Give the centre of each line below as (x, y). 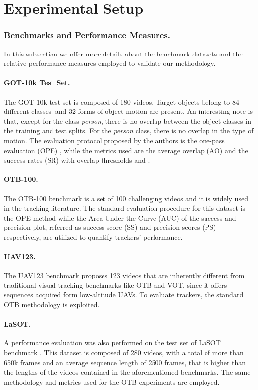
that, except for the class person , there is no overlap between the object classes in (128, 121)
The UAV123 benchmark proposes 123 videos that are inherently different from (124, 275)
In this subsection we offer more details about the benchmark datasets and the (123, 53)
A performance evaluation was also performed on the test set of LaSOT (112, 343)
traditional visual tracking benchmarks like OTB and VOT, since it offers (116, 285)
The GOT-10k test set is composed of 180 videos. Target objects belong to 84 (122, 101)
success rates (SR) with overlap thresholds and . (77, 160)
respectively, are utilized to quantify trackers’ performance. (93, 237)
